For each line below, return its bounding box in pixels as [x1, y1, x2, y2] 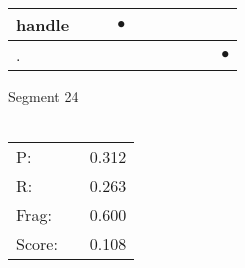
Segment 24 [8, 86, 79, 106]
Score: [16, 232, 58, 256]
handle [16, 13, 70, 36]
